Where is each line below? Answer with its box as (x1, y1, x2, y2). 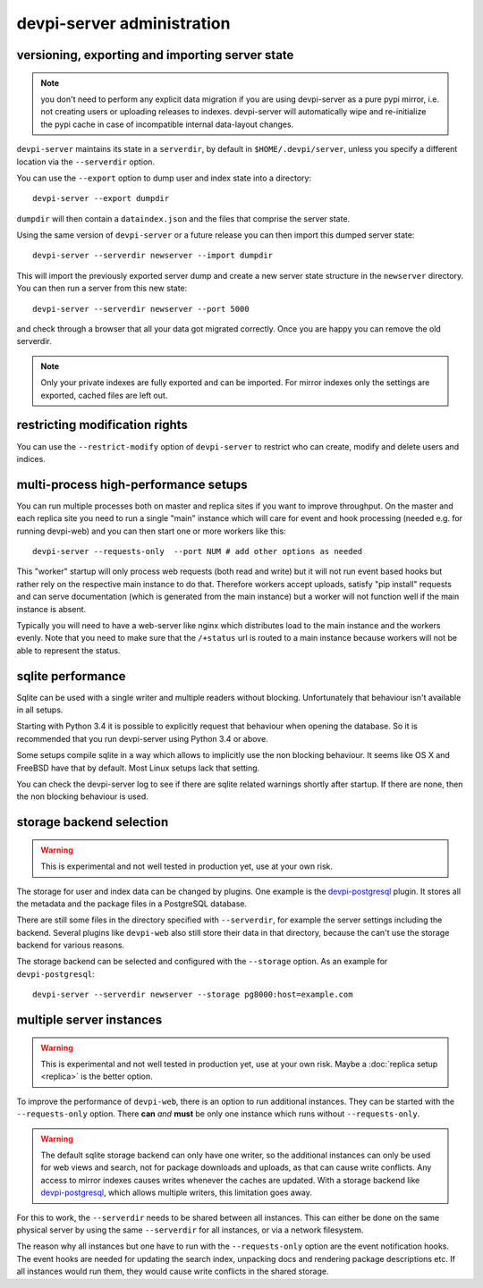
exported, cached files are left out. (40, 390, 168, 400)
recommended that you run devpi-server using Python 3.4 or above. (16, 733, 268, 744)
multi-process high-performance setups (16, 476, 248, 492)
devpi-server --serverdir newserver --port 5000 (32, 304, 250, 314)
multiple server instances (16, 1013, 163, 1028)
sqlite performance (16, 669, 126, 684)
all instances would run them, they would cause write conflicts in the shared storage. (16, 1266, 329, 1277)
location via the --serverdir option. (16, 156, 156, 167)
